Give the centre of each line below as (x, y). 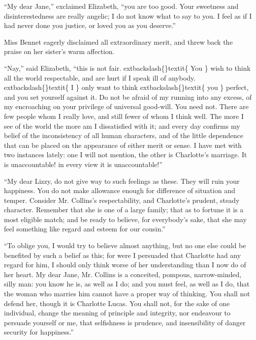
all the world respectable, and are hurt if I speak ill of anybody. (100, 77)
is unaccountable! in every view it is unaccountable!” (83, 164)
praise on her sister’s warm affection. (59, 51)
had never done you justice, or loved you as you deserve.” (90, 25)
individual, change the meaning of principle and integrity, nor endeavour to (117, 313)
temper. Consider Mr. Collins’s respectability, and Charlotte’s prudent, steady (122, 200)
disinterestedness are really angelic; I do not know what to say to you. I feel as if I (128, 15)
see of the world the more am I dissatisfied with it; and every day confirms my (122, 126)
